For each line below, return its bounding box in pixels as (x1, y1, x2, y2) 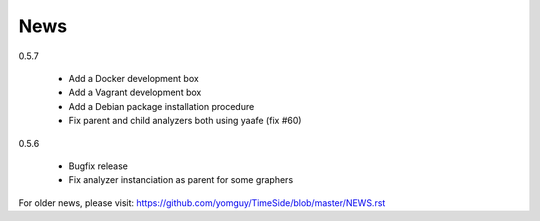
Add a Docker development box (68, 72, 199, 84)
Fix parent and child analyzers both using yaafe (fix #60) (68, 115, 302, 127)
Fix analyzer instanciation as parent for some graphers (68, 174, 294, 186)
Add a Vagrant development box (68, 86, 202, 99)
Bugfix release (68, 160, 129, 172)
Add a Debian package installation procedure (68, 100, 255, 112)
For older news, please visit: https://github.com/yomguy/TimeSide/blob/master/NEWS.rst (18, 196, 386, 209)
